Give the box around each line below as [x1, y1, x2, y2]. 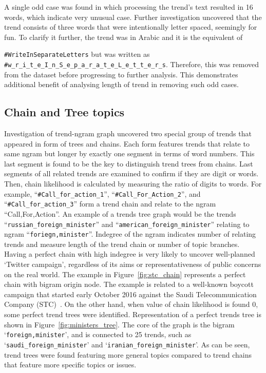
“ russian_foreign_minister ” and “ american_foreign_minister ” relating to [4, 218, 250, 229]
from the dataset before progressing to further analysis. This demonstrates [4, 69, 238, 79]
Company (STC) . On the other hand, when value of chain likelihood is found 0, [4, 299, 258, 309]
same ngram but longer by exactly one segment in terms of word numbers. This [4, 148, 255, 159]
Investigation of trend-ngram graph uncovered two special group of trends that [4, 128, 252, 139]
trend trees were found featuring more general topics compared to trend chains [4, 349, 252, 360]
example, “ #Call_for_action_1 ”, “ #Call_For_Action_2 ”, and [4, 188, 201, 199]
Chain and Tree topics [4, 104, 125, 120]
